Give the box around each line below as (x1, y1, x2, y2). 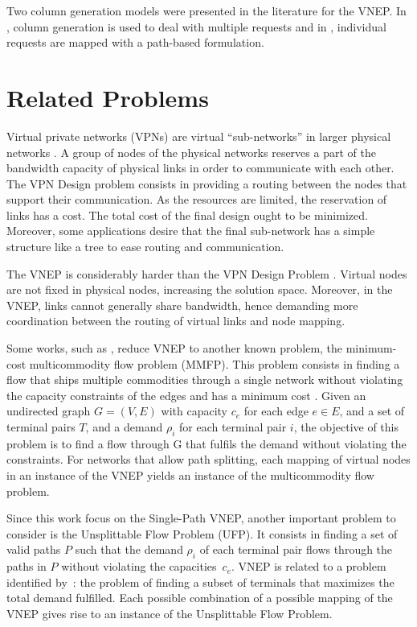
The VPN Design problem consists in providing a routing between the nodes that (6, 175, 407, 192)
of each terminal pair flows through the (199, 541, 393, 558)
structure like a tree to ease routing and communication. (6, 238, 284, 255)
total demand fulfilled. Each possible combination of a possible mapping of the (6, 589, 393, 606)
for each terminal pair (179, 419, 287, 435)
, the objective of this (293, 419, 399, 435)
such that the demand (75, 541, 183, 558)
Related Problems (6, 80, 209, 113)
